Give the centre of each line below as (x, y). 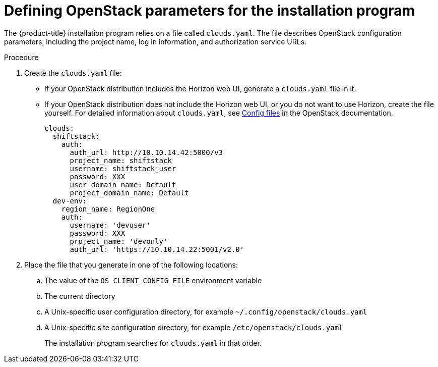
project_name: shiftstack (121, 160)
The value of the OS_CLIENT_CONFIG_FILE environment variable (153, 280)
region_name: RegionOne (108, 209)
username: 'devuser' (110, 225)
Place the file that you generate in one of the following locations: (131, 265)
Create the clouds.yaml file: (73, 73)
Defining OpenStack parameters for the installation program (210, 11)
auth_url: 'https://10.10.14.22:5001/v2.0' (157, 249)
